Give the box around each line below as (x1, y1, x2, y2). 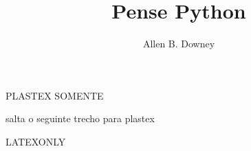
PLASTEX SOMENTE (6, 88, 104, 102)
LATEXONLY (6, 134, 66, 148)
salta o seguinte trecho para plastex (6, 111, 155, 126)
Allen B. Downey (142, 36, 215, 51)
